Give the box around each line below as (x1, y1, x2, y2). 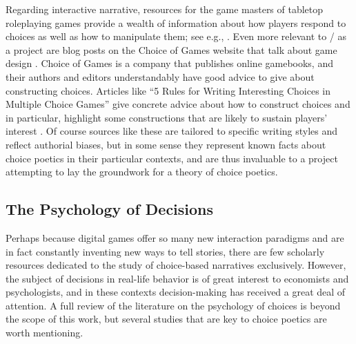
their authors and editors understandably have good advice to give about (6, 69, 315, 84)
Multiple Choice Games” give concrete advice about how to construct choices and (6, 97, 350, 111)
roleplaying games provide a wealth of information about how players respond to (6, 15, 346, 30)
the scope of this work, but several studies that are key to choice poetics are (6, 312, 327, 326)
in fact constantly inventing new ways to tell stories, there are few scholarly (6, 244, 325, 258)
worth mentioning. (6, 325, 83, 340)
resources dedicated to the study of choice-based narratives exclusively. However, (6, 258, 346, 272)
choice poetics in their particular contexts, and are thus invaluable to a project (6, 151, 338, 165)
